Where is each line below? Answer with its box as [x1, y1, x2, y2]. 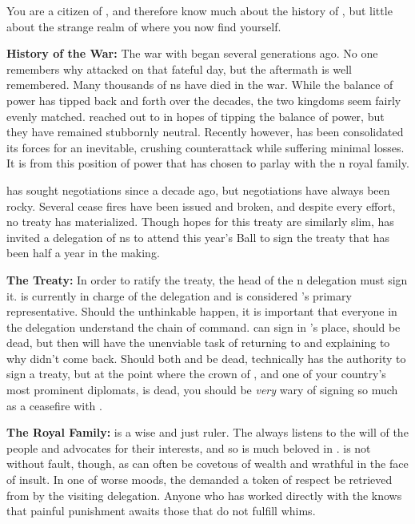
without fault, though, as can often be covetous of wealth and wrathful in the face [6, 455, 409, 472]
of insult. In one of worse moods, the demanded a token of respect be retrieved [6, 471, 393, 488]
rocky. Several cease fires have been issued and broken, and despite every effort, [6, 197, 396, 214]
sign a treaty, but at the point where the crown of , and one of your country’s [6, 365, 386, 382]
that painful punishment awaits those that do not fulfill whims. [6, 502, 316, 519]
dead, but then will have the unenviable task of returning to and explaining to [6, 334, 390, 351]
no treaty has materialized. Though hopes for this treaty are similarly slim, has [6, 213, 394, 230]
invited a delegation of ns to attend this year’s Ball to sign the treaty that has [6, 228, 389, 245]
